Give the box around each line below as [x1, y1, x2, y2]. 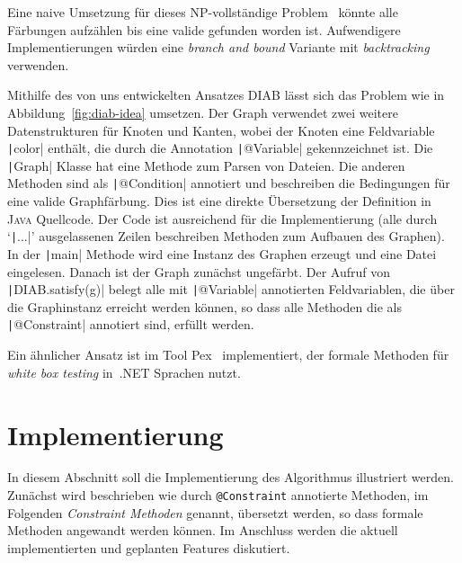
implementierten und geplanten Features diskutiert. [7, 538, 290, 557]
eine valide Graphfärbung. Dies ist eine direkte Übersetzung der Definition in [7, 192, 431, 210]
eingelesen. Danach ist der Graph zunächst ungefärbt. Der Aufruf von [7, 262, 391, 281]
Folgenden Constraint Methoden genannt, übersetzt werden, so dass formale [7, 503, 423, 522]
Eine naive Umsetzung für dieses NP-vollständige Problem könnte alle [7, 3, 398, 21]
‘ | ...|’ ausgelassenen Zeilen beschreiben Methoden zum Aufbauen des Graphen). [7, 227, 445, 246]
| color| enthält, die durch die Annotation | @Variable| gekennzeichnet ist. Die [7, 139, 433, 157]
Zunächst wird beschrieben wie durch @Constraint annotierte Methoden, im [7, 486, 429, 505]
